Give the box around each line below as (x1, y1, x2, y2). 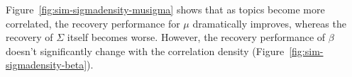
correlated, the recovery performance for (6, 16, 180, 30)
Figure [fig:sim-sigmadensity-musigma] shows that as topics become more (6, 2, 325, 16)
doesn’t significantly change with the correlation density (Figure (6, 43, 285, 58)
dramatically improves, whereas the (192, 16, 346, 30)
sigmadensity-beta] (6, 57, 87, 72)
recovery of (6, 30, 53, 45)
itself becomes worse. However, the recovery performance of (67, 30, 326, 45)
